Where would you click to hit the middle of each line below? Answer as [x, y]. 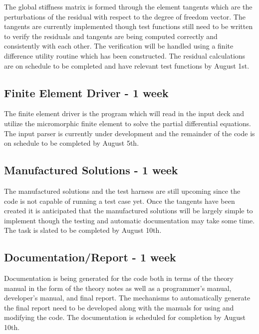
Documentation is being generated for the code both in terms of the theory [119, 278]
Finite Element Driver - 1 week [86, 92]
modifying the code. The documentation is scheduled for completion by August [125, 317]
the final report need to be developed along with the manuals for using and [119, 307]
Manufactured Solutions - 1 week [91, 170]
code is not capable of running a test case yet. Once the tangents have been [120, 201]
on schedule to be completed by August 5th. [72, 143]
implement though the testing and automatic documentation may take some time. [129, 220]
